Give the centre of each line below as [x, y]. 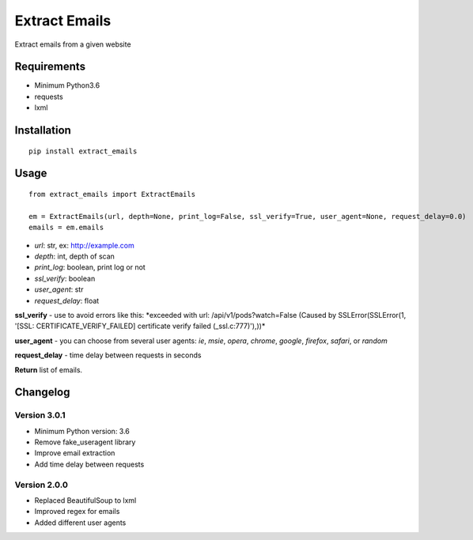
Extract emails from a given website [73, 44]
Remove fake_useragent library [85, 442]
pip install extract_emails [83, 151]
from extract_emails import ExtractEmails [112, 194]
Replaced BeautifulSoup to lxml [85, 500]
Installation [43, 130]
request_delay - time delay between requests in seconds [108, 355]
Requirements [50, 67]
